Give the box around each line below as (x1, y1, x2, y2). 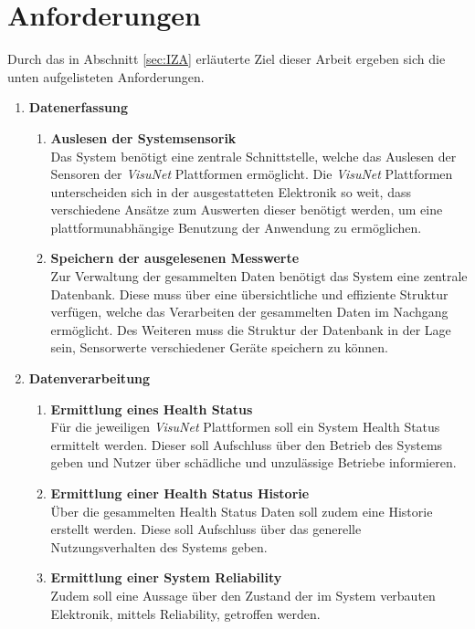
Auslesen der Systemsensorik (50, 128, 237, 147)
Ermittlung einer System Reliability (50, 568, 282, 587)
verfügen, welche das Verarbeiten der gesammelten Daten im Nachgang (50, 302, 449, 321)
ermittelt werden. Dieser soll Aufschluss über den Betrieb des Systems (50, 435, 443, 454)
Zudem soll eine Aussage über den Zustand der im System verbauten (50, 585, 436, 604)
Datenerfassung (28, 98, 128, 117)
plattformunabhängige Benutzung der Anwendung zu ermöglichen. (50, 217, 422, 236)
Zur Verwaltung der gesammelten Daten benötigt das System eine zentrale (50, 267, 468, 286)
